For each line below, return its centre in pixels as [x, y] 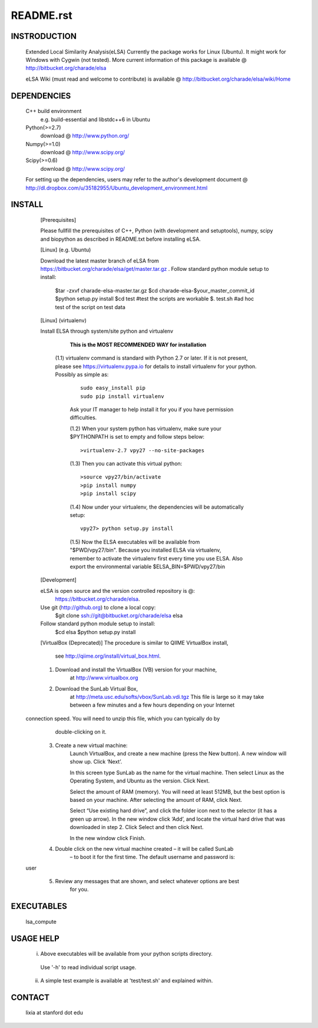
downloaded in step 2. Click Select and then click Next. [137, 827]
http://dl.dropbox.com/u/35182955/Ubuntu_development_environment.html [117, 188]
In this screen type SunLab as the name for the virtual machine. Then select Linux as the [177, 772]
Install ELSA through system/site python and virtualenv [107, 331]
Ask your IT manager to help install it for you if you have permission [152, 410]
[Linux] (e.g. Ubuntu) [66, 250]
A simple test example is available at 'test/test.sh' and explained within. [127, 981]
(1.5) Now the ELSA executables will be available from [135, 542]
